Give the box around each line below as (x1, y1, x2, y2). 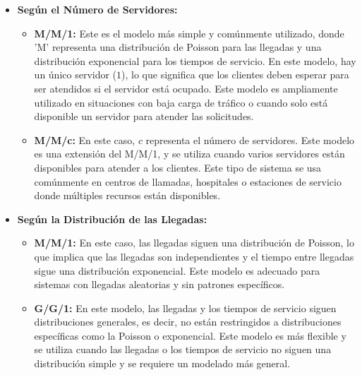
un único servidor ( (34, 67, 117, 82)
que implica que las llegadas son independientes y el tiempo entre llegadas (34, 249, 354, 263)
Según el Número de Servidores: (17, 2, 178, 16)
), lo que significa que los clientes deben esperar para (121, 67, 349, 82)
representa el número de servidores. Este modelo (145, 132, 355, 147)
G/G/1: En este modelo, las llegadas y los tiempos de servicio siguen (34, 300, 337, 315)
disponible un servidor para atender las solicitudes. (34, 109, 254, 124)
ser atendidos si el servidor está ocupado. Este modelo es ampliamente (34, 81, 338, 95)
